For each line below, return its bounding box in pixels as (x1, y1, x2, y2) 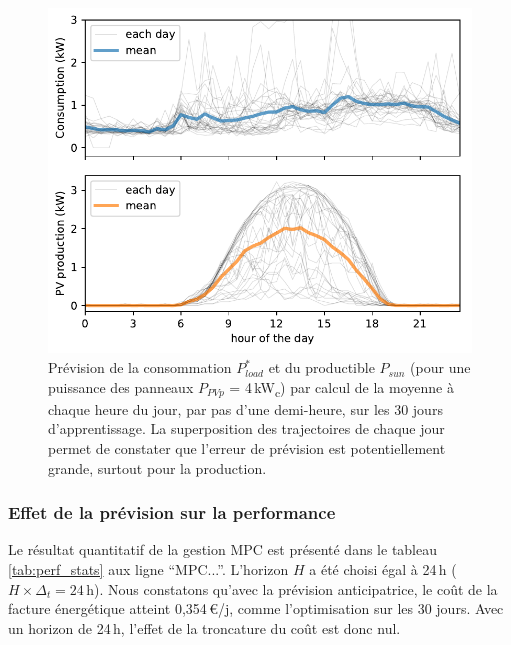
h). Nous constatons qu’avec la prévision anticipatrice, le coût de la (86, 578, 498, 599)
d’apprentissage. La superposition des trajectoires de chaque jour (48, 418, 445, 439)
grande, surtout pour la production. (48, 457, 267, 478)
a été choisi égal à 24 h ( (309, 558, 457, 579)
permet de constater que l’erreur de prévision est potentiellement (48, 437, 446, 458)
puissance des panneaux (48, 376, 194, 397)
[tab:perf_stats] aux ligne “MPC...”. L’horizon (8, 558, 289, 579)
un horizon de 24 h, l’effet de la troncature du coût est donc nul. (8, 617, 401, 638)
